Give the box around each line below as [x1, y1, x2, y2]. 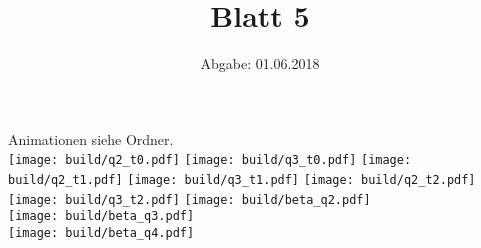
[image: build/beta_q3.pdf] [8, 209, 195, 224]
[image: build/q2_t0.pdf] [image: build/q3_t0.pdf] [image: [8, 153, 412, 168]
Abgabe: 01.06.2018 [200, 53, 320, 74]
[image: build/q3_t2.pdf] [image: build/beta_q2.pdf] [8, 192, 371, 207]
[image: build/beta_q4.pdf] [8, 225, 195, 240]
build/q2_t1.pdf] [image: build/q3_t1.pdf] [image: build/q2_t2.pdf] [8, 172, 476, 187]
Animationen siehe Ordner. [8, 128, 174, 149]
